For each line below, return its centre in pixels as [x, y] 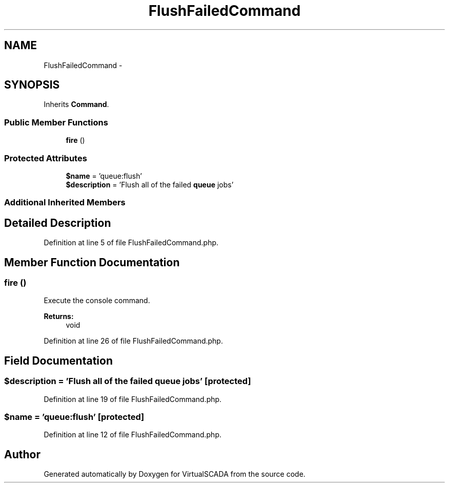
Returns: [59, 316]
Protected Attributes [46, 158]
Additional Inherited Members [65, 203]
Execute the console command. [97, 301]
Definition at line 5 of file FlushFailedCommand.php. [131, 243]
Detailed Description [58, 223]
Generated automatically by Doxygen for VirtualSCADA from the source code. [175, 474]
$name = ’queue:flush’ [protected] [74, 417]
